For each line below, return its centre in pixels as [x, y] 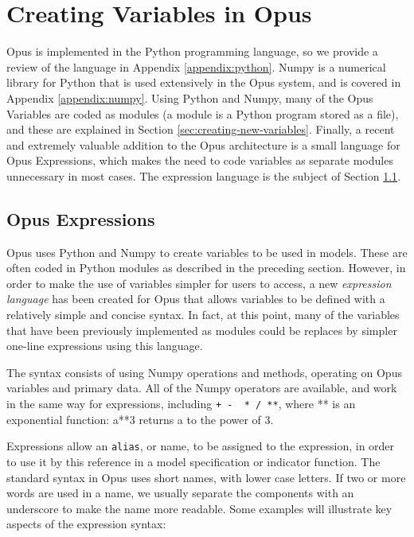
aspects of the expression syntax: [86, 524]
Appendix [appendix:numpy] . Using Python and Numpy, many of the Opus [190, 97]
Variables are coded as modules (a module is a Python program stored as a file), [203, 113]
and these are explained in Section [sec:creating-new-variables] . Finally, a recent [201, 129]
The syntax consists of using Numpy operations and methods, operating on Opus [204, 372]
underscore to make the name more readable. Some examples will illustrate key [199, 508]
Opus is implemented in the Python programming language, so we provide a [192, 51]
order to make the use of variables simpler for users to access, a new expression [199, 283]
